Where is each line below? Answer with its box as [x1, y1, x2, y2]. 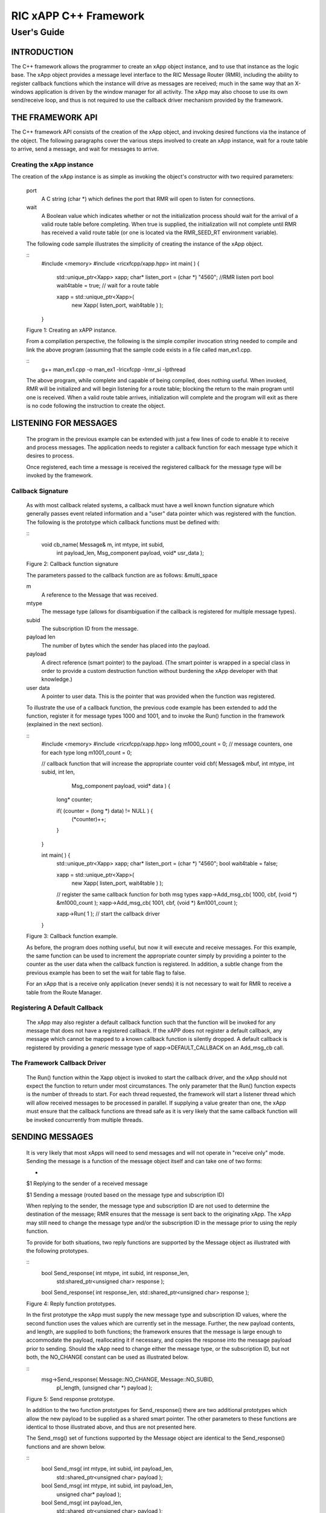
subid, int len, [41, 769, 75, 776]
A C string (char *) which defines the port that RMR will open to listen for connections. [41, 195, 256, 202]
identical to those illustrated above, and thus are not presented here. [26, 1423, 196, 1431]
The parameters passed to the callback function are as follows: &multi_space [26, 571, 218, 579]
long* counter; [56, 796, 93, 803]
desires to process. [26, 452, 74, 459]
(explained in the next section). [26, 721, 104, 728]
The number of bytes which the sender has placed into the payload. [41, 642, 211, 649]
